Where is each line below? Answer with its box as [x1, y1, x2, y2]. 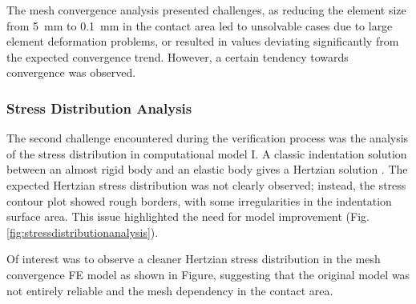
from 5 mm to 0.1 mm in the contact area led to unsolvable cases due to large [6, 17, 393, 34]
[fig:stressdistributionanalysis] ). [6, 223, 159, 240]
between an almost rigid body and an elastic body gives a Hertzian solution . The [6, 161, 408, 178]
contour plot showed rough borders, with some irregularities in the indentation [6, 192, 392, 209]
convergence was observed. [6, 64, 136, 81]
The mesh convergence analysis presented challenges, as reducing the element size [6, 2, 406, 18]
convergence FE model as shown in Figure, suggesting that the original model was [6, 266, 410, 282]
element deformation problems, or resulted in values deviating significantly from [6, 33, 399, 50]
